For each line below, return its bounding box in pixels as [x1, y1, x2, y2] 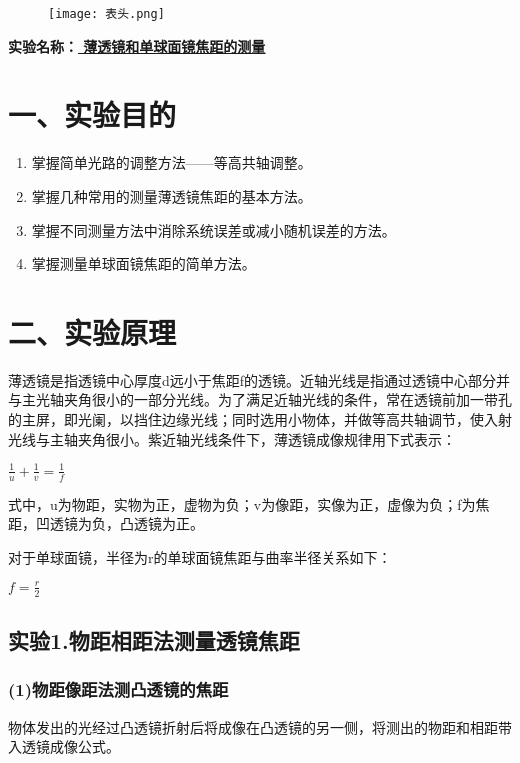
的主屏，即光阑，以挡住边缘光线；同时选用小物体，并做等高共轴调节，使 [8, 409, 484, 430]
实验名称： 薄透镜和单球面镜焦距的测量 [8, 35, 266, 56]
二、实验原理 [8, 311, 177, 352]
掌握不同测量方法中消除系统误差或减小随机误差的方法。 [31, 219, 396, 240]
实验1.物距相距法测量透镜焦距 [8, 625, 300, 656]
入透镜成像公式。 [8, 736, 120, 757]
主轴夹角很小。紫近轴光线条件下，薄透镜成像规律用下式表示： [49, 428, 456, 449]
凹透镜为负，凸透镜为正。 [35, 513, 204, 534]
